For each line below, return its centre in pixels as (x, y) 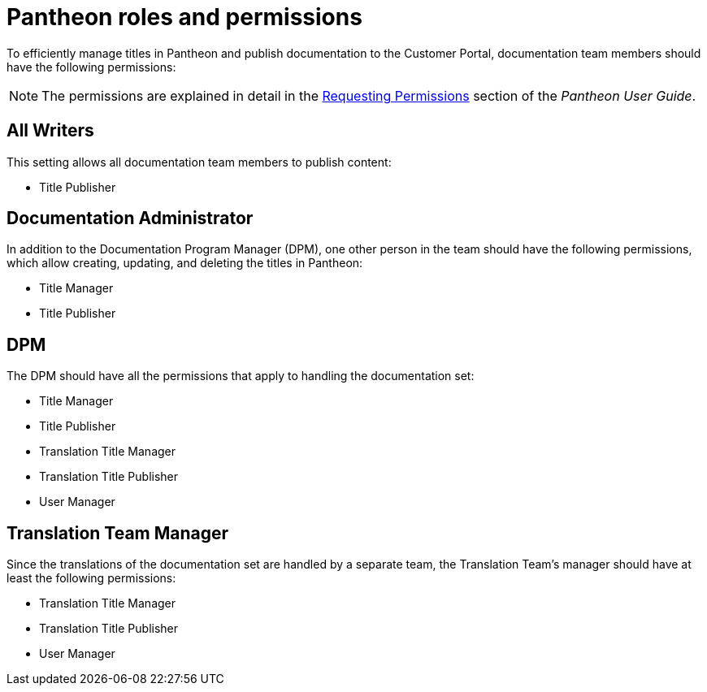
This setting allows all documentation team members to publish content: (199, 162)
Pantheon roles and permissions (184, 17)
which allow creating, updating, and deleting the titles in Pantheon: (185, 263)
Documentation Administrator (130, 218)
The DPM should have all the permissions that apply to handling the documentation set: (241, 376)
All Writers (50, 131)
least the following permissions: (91, 578)
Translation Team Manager (118, 533)
